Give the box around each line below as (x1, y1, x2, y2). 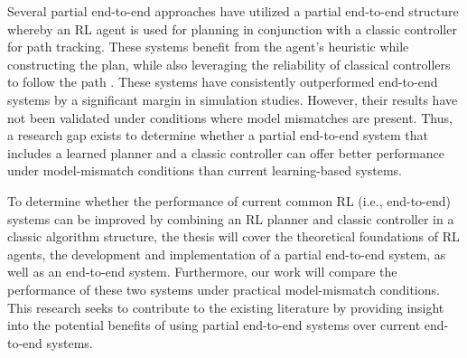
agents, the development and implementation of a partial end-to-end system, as (7, 244, 446, 263)
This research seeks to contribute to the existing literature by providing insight (7, 297, 444, 316)
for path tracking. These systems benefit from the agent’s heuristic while (7, 37, 409, 56)
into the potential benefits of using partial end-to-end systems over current (7, 316, 421, 334)
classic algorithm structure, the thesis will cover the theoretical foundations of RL (7, 227, 460, 246)
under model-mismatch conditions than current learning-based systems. (7, 161, 402, 180)
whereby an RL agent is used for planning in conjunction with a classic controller (7, 19, 457, 38)
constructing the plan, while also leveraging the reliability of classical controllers (7, 54, 451, 73)
